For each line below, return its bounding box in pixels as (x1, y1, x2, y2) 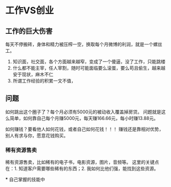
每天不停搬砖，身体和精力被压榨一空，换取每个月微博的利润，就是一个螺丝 (5, 41, 162, 47)
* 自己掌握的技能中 (5, 176, 45, 182)
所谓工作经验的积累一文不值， (12, 78, 76, 84)
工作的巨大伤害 (5, 27, 53, 35)
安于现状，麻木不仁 (12, 71, 54, 77)
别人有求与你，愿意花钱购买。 (5, 132, 68, 138)
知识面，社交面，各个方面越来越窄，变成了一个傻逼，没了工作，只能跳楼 (12, 58, 165, 65)
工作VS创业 (5, 5, 54, 16)
